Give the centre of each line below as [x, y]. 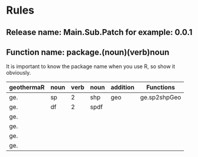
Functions [161, 88]
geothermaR [27, 88]
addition [122, 88]
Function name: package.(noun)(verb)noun [88, 52]
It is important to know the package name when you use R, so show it [91, 66]
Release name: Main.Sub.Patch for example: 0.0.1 [99, 32]
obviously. [19, 73]
